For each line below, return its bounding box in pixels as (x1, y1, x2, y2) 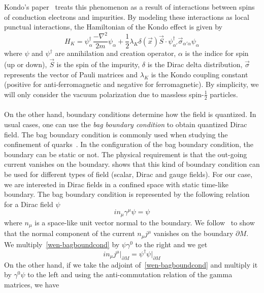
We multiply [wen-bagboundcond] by (4, 239, 120, 249)
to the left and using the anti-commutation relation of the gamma (27, 269, 233, 280)
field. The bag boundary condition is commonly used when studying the (4, 129, 228, 139)
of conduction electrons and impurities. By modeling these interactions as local (4, 11, 249, 22)
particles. (210, 89, 238, 99)
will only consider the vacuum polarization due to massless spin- (4, 89, 204, 99)
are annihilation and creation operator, (55, 48, 176, 58)
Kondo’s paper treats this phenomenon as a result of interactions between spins (4, 2, 255, 12)
